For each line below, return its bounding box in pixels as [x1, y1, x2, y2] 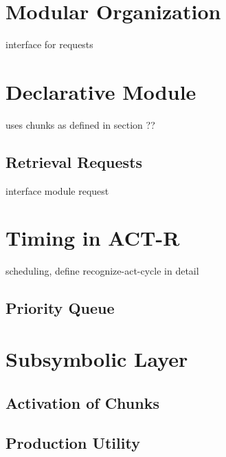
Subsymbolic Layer [5, 344, 188, 372]
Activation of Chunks [5, 392, 159, 413]
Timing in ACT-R [5, 224, 180, 252]
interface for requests [5, 37, 93, 52]
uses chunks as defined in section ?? [5, 117, 155, 131]
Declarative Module [5, 77, 196, 105]
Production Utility [5, 432, 140, 454]
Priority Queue [5, 297, 115, 319]
